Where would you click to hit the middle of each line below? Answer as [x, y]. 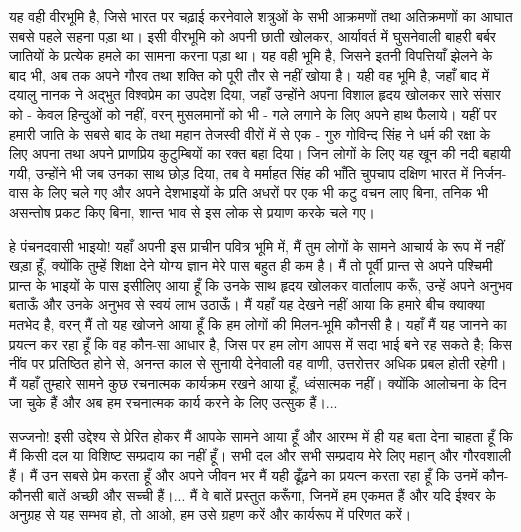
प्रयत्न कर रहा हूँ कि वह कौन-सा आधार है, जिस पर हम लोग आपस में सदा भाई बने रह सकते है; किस [260, 343]
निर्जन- [489, 172]
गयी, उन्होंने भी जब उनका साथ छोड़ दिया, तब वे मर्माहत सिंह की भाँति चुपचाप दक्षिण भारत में [239, 172]
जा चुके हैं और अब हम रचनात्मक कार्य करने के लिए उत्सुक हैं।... [173, 402]
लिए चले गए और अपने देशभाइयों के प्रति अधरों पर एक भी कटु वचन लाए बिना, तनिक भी [268, 192]
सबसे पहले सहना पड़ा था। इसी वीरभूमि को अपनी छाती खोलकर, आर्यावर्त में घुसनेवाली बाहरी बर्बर [252, 35]
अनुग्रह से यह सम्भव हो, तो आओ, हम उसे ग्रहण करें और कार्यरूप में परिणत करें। [210, 514]
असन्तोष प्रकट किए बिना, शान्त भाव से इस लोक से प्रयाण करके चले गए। [192, 211]
